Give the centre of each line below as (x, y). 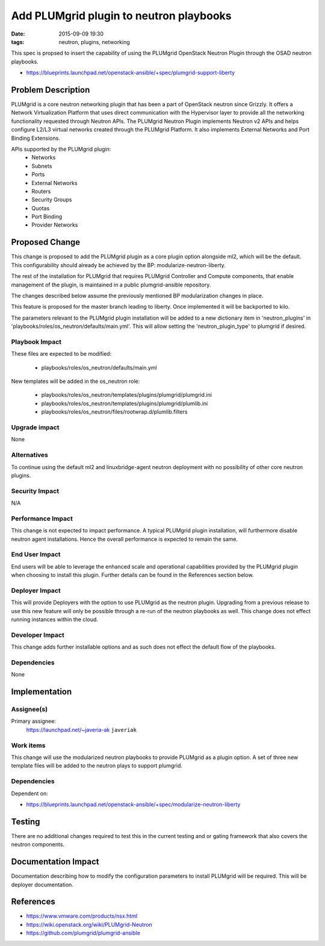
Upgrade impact (35, 427)
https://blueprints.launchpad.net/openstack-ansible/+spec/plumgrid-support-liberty (131, 73)
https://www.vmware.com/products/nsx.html (82, 916)
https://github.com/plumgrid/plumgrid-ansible (83, 933)
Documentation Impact (55, 862)
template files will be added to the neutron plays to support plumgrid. (97, 766)
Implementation (42, 692)
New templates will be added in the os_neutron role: (76, 381)
